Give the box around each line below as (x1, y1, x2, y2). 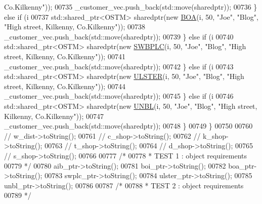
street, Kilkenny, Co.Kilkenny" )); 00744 (4, 80, 125, 91)
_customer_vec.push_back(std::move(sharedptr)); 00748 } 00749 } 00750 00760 (4, 120, 253, 131)
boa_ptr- (228, 160, 257, 171)
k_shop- (203, 130, 229, 141)
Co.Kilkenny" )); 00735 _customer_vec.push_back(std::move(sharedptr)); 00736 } (4, 2, 257, 12)
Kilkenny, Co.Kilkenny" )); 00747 (4, 110, 104, 121)
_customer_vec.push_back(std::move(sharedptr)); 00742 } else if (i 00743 (4, 61, 234, 71)
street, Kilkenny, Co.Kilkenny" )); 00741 (4, 51, 125, 61)
